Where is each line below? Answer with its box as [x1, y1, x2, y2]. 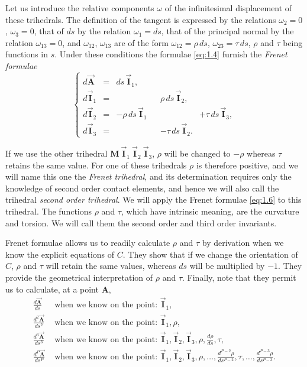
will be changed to [164, 147, 231, 160]
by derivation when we [202, 236, 284, 249]
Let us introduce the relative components [5, 2, 154, 14]
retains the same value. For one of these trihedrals [5, 158, 187, 171]
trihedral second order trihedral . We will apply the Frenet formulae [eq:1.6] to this [5, 193, 302, 206]
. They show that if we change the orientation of [122, 248, 298, 260]
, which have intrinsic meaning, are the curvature [121, 205, 299, 217]
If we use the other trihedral [5, 147, 108, 160]
